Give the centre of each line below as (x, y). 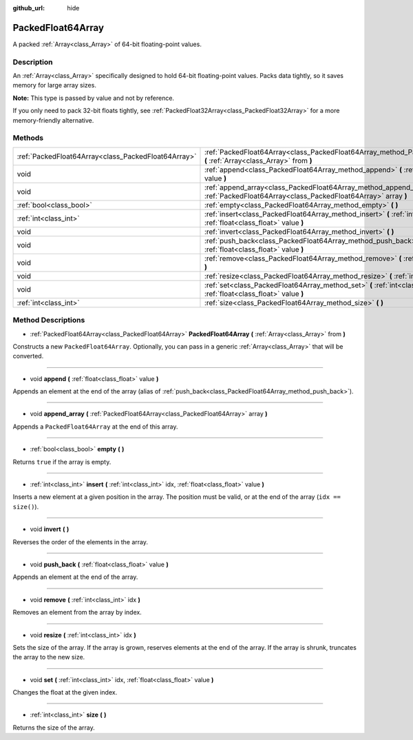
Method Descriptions (49, 320)
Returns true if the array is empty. (62, 462)
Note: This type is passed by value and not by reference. (94, 98)
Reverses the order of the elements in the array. (80, 542)
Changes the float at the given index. (65, 692)
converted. (28, 356)
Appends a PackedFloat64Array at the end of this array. (95, 426)
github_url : (29, 8)
